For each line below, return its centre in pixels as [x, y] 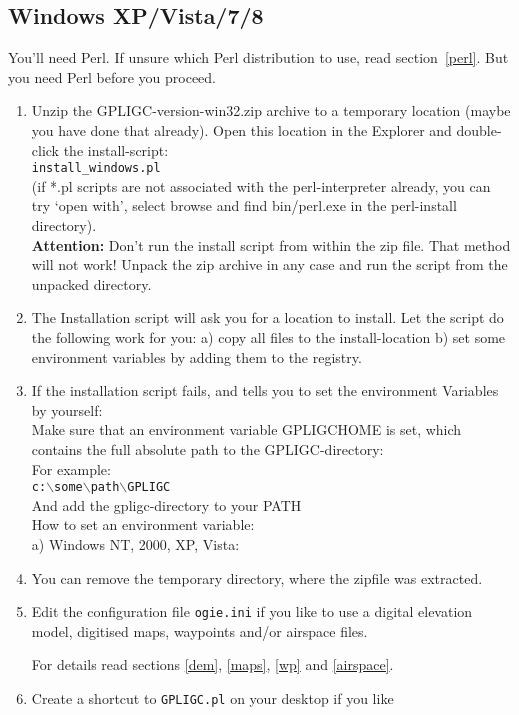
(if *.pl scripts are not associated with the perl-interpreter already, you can [261, 185]
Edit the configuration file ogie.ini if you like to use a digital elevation [252, 611]
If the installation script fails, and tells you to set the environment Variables [265, 390]
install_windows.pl [96, 168]
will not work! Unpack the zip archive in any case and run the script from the [269, 264]
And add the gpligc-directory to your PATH [166, 504]
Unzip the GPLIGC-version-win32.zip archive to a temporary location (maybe [271, 110]
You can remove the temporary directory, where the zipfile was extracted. [257, 577]
